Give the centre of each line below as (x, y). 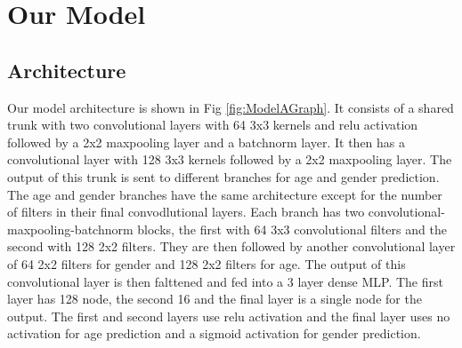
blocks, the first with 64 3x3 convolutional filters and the (292, 229)
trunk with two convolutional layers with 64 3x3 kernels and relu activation (213, 125)
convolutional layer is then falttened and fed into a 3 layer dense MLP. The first (225, 281)
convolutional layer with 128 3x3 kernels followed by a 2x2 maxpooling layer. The (230, 159)
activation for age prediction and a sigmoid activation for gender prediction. (214, 333)
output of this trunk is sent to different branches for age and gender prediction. (223, 176)
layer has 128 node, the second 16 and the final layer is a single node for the (215, 299)
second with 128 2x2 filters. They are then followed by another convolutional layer (231, 246)
